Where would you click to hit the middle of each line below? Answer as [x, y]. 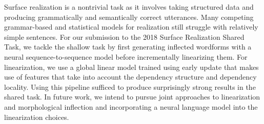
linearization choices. [37, 117]
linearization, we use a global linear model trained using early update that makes [131, 67]
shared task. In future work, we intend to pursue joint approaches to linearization [132, 97]
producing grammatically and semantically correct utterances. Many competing [129, 17]
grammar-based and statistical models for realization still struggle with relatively [131, 27]
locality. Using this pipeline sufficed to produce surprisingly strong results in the [130, 86]
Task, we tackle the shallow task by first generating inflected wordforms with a [128, 47]
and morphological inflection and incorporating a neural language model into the [131, 106]
